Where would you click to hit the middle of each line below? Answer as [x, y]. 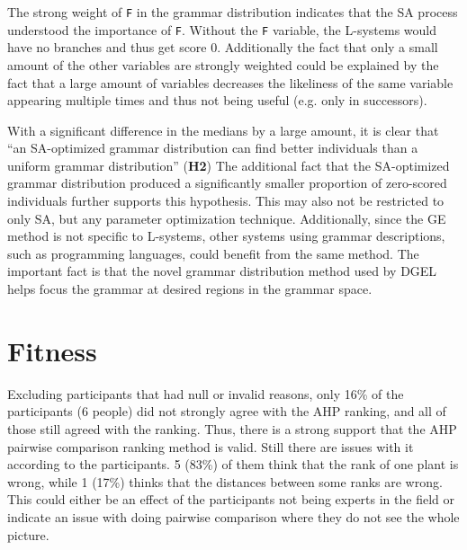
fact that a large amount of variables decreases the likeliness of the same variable [230, 82]
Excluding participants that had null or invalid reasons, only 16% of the [206, 393]
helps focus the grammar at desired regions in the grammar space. [190, 289]
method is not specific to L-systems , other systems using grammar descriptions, [226, 236]
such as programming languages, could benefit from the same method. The [213, 253]
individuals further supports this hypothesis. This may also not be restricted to [226, 201]
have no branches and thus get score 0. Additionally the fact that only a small [223, 47]
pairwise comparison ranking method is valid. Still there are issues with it [211, 446]
